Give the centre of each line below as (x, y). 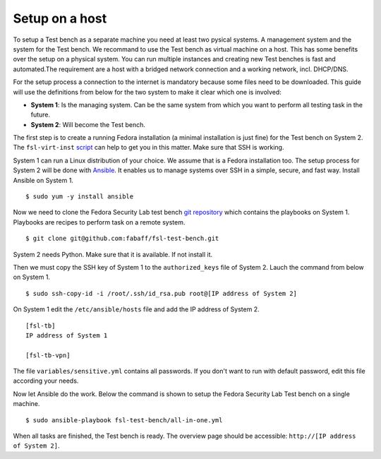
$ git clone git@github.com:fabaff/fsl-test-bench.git (122, 239)
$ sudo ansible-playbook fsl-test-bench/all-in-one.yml (124, 420)
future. (41, 115)
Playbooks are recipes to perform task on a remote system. (99, 222)
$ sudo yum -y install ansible (80, 197)
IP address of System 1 (67, 335)
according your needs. (46, 381)
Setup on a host (60, 18)
